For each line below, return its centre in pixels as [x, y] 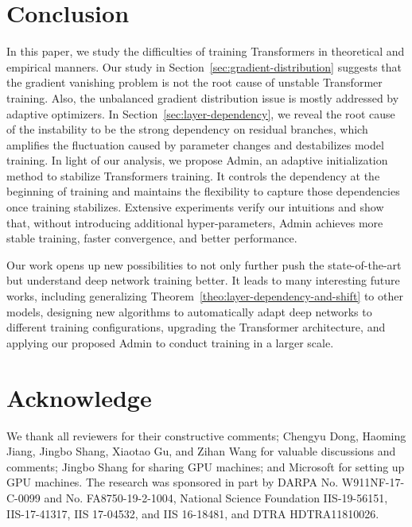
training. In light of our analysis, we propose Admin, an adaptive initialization [197, 160]
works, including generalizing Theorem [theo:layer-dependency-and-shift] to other [205, 296]
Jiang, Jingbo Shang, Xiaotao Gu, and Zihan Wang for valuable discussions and [201, 451]
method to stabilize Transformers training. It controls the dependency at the [193, 175]
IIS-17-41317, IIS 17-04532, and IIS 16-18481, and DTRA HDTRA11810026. [193, 513]
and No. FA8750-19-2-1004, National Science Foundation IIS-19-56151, [216, 497]
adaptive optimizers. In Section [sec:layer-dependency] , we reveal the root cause [201, 113]
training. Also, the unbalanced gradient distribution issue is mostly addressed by [203, 97]
